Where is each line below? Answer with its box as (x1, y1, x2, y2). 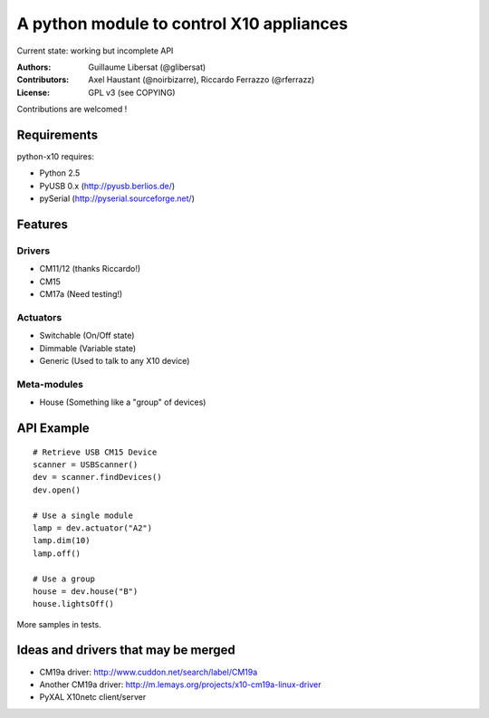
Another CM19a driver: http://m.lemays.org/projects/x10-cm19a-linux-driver (39, 679, 321, 690)
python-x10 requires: (16, 151, 95, 162)
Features (16, 217, 68, 232)
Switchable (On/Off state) (39, 330, 135, 341)
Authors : (16, 62, 52, 72)
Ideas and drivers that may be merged (16, 643, 235, 658)
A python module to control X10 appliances (16, 14, 349, 34)
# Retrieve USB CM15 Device (33, 446, 158, 457)
